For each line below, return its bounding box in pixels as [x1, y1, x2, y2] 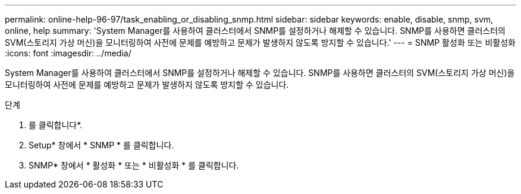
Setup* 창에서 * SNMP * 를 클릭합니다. [29, 140, 174, 150]
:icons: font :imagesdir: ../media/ [5, 48, 131, 58]
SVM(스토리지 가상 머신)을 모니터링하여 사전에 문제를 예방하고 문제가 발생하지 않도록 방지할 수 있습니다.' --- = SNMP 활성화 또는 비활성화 [5, 37, 516, 47]
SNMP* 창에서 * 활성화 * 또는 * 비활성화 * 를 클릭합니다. [29, 160, 239, 170]
